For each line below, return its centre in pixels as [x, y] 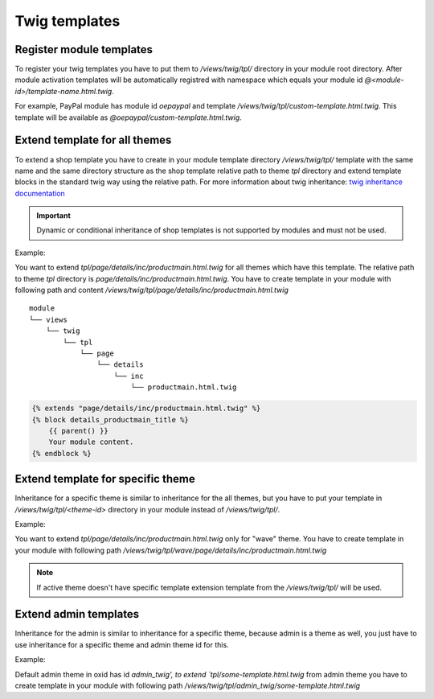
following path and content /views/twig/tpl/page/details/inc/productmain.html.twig [152, 290]
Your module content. [91, 442]
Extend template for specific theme [105, 479]
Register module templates [84, 49]
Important [54, 216]
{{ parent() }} [78, 431]
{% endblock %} [61, 453]
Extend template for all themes [93, 140]
